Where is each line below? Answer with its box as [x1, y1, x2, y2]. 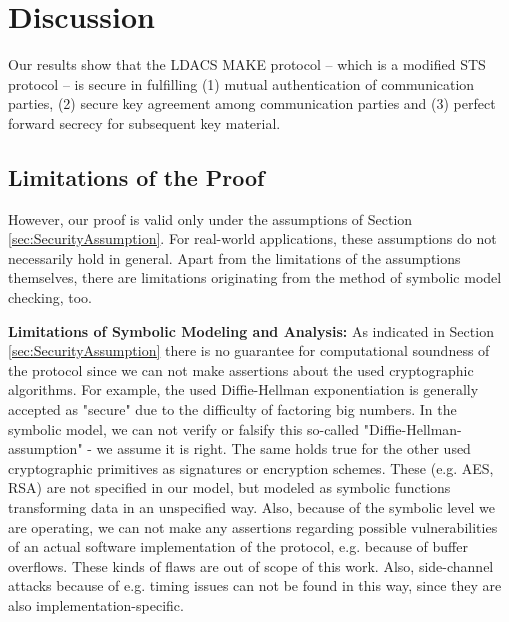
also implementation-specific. [8, 594, 184, 615]
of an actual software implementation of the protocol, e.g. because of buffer [8, 536, 468, 557]
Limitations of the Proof [8, 161, 265, 192]
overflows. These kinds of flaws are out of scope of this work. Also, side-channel [8, 555, 494, 576]
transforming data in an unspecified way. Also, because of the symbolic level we [8, 497, 495, 518]
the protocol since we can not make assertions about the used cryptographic [8, 359, 474, 380]
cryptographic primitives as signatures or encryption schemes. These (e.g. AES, [8, 457, 494, 478]
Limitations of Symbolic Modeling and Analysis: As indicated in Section [8, 320, 494, 341]
